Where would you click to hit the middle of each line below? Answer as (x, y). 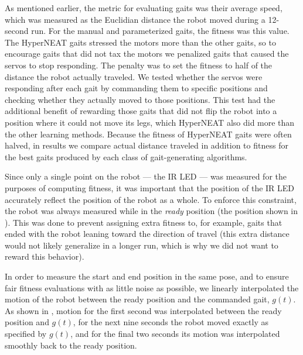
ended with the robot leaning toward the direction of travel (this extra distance (147, 234)
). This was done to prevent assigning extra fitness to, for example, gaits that (144, 222)
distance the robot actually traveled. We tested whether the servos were (134, 76)
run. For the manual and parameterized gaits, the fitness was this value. (160, 31)
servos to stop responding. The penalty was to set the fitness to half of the (139, 65)
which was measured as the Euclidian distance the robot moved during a (135, 19)
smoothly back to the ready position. (71, 345)
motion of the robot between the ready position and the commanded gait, (137, 299)
